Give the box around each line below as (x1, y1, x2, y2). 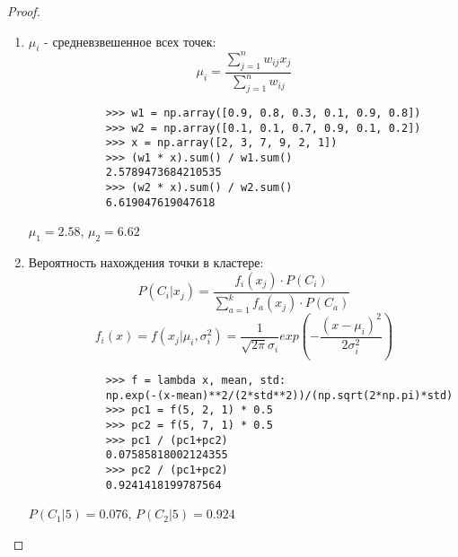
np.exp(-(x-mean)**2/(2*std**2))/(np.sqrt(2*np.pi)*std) (105, 388, 454, 402)
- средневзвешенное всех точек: (44, 31, 216, 50)
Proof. (7, 2, 40, 20)
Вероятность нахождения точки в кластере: (28, 253, 264, 272)
